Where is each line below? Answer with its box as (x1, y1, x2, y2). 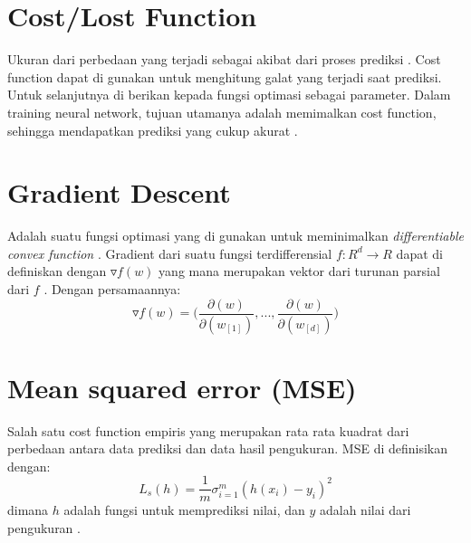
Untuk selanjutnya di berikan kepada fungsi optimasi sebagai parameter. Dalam (7, 85, 451, 104)
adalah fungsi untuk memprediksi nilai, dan (63, 500, 305, 519)
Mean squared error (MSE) (7, 368, 357, 405)
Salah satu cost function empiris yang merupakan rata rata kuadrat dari (7, 421, 409, 440)
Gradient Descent (7, 174, 231, 211)
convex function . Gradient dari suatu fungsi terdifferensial (7, 243, 332, 262)
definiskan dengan (7, 262, 107, 281)
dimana (7, 500, 49, 519)
